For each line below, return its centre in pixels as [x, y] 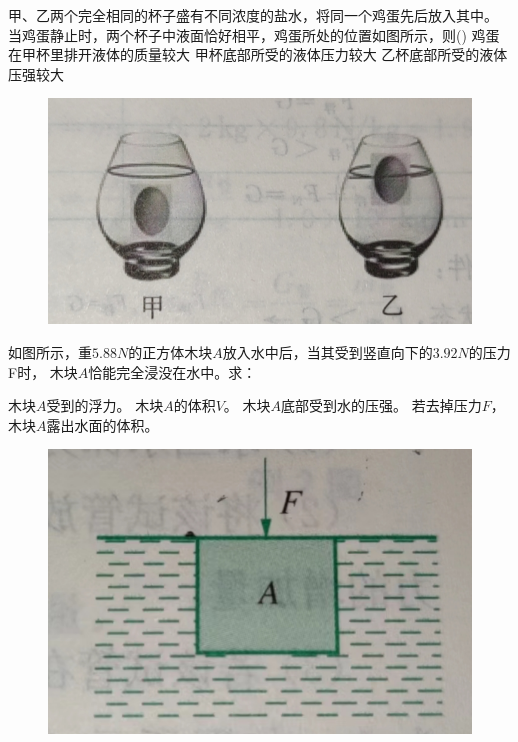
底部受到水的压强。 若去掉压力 [381, 405]
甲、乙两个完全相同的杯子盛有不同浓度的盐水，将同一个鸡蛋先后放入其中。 [253, 15]
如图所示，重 [50, 351]
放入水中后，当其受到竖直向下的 [327, 351]
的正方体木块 [170, 351]
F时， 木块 [43, 371]
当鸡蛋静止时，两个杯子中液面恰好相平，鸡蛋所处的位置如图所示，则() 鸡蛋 [254, 34]
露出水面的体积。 [102, 424]
